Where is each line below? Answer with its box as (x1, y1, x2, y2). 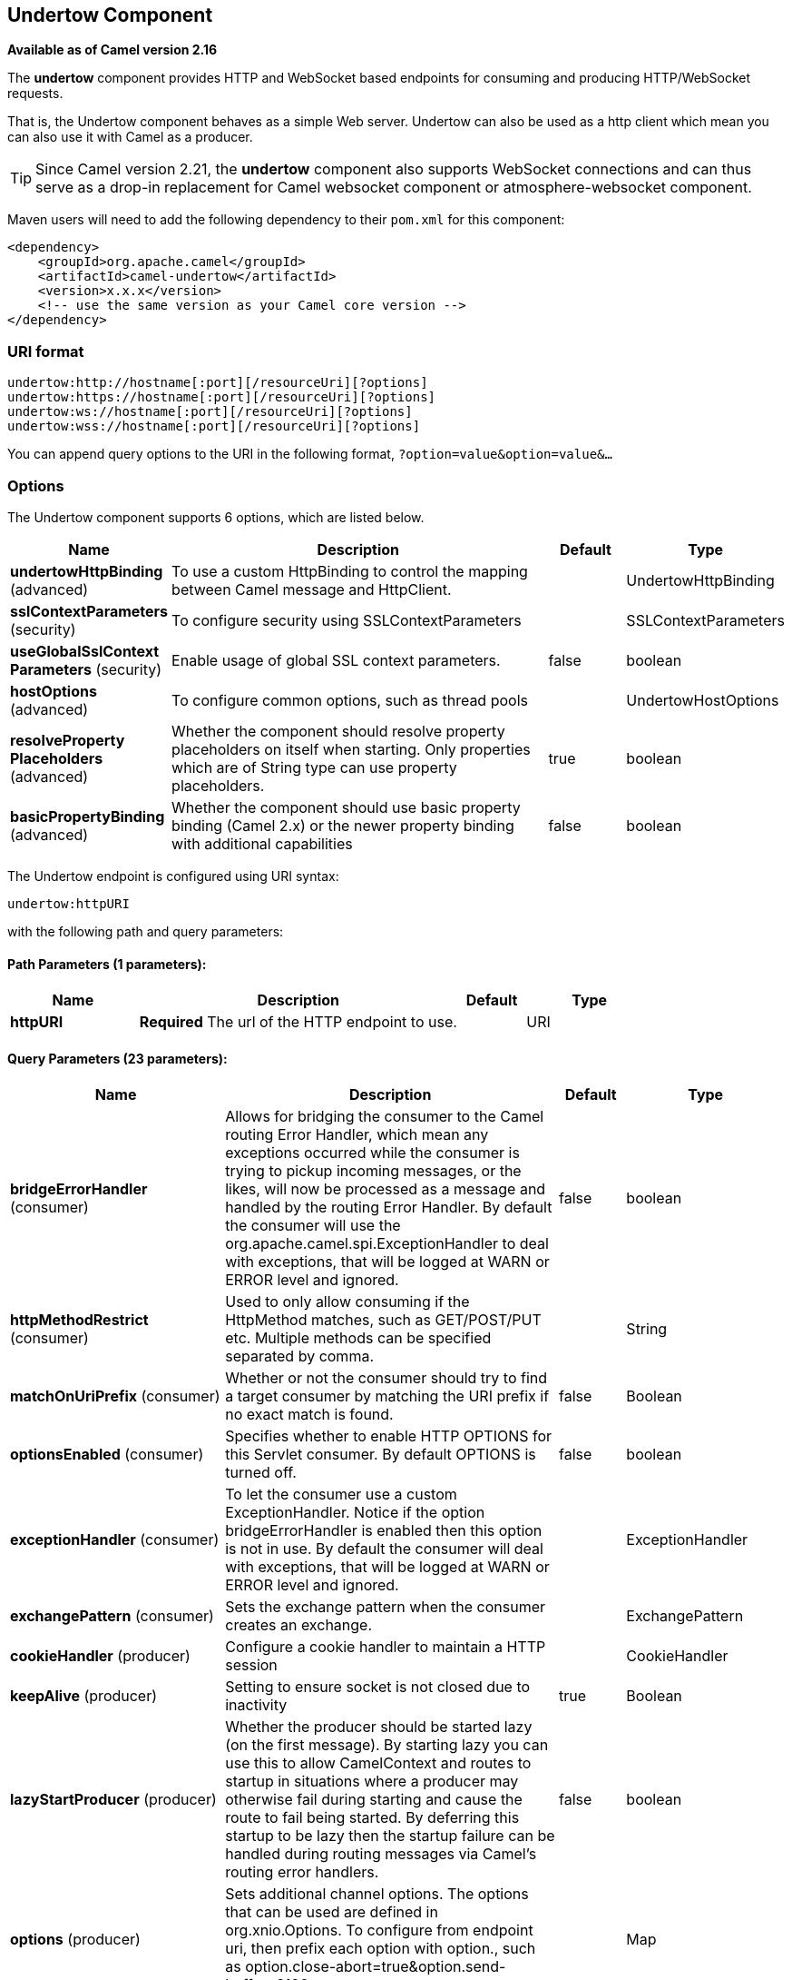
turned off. (225, 1463, 297, 1482)
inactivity (225, 1696, 288, 1715)
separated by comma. (225, 1347, 374, 1366)
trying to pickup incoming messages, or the (225, 1162, 522, 1181)
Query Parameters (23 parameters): (7, 1050, 228, 1066)
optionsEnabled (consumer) (10, 1445, 204, 1464)
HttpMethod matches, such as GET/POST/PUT (225, 1311, 542, 1330)
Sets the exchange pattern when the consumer (225, 1598, 546, 1617)
